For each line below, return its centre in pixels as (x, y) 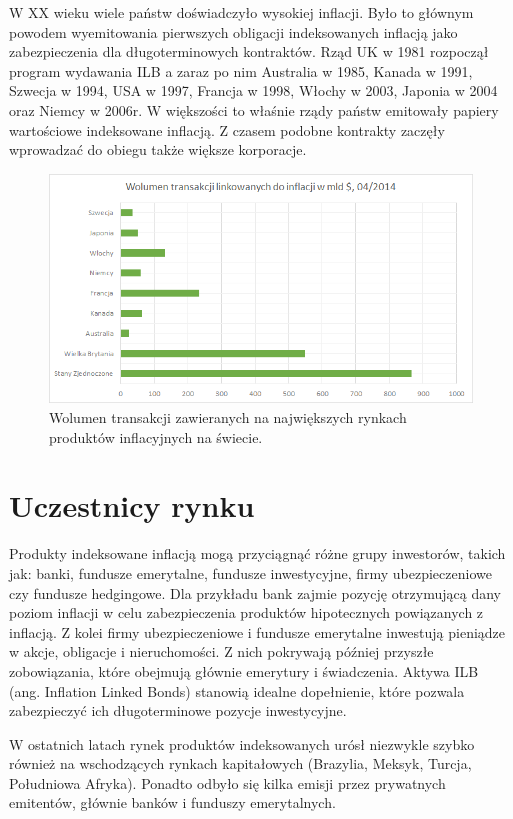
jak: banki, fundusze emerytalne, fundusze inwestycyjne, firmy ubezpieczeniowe (250, 572)
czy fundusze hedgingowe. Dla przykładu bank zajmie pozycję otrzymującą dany (255, 592)
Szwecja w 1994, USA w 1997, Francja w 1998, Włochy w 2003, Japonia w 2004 (253, 90)
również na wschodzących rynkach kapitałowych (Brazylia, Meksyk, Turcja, (240, 763)
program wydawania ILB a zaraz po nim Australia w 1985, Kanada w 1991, (241, 70)
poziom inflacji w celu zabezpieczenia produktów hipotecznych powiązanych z (246, 612)
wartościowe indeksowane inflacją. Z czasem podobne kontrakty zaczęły (227, 129)
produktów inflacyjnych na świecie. (156, 436)
